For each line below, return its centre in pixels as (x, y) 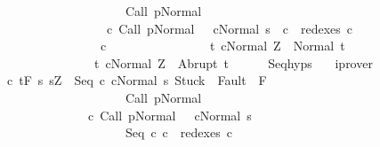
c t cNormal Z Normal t (222, 46)
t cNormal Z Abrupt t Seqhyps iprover (233, 62)
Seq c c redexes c (178, 132)
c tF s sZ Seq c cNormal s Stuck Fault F (137, 80)
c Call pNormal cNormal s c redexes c (229, 28)
